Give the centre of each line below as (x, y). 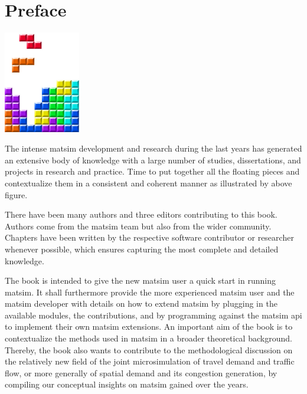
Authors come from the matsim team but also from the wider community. (138, 226)
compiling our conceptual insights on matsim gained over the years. (127, 384)
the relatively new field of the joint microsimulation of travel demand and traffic (150, 361)
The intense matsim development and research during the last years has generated (153, 148)
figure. (16, 194)
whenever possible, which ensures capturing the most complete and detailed (142, 249)
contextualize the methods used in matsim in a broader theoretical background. (148, 338)
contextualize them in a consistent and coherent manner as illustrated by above (148, 183)
